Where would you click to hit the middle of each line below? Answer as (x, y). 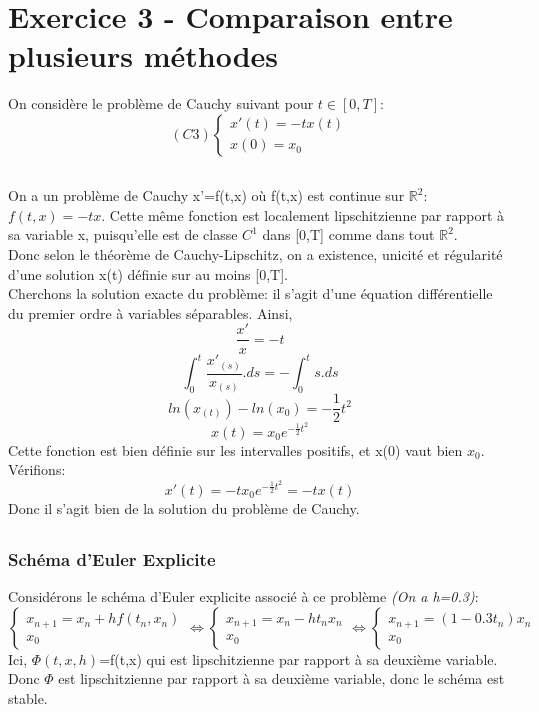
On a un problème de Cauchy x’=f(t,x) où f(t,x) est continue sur (206, 195)
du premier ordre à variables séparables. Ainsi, (150, 312)
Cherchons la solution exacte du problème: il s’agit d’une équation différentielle (250, 293)
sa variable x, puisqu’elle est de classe (123, 234)
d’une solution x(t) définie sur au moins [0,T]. (148, 273)
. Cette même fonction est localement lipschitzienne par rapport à (303, 214)
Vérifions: (37, 469)
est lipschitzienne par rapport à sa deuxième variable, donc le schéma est (281, 678)
